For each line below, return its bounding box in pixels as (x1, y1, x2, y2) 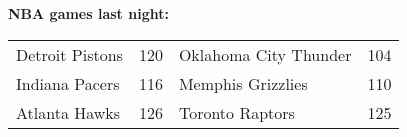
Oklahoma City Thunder (178, 42, 352, 66)
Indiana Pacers (16, 71, 120, 95)
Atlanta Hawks (16, 100, 121, 124)
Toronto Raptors (178, 100, 295, 124)
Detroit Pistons (16, 42, 123, 66)
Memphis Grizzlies (178, 71, 308, 95)
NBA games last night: (8, 3, 169, 23)
